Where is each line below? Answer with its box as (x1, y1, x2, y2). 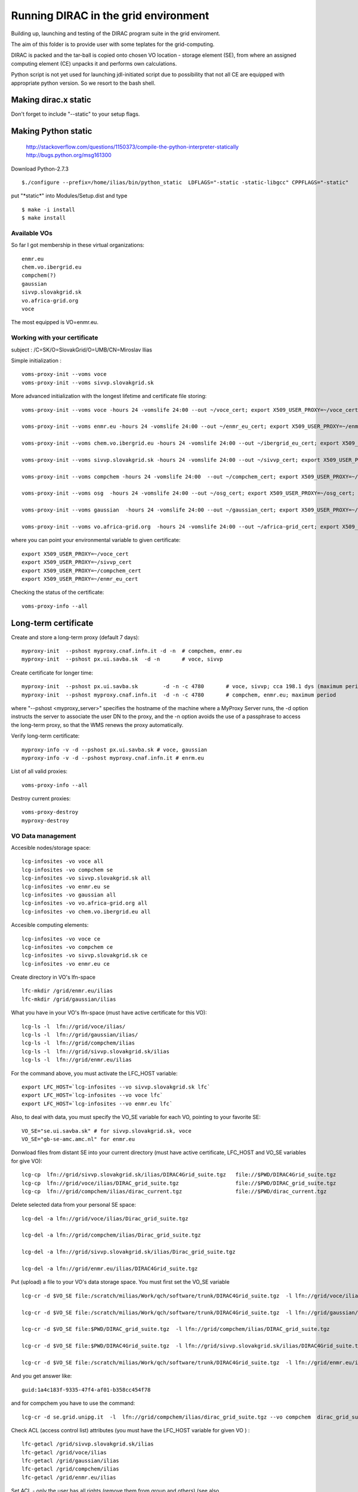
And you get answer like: (11, 1373, 72, 1380)
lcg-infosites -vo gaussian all (21, 891, 116, 898)
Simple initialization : (11, 357, 62, 364)
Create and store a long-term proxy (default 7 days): (11, 633, 140, 641)
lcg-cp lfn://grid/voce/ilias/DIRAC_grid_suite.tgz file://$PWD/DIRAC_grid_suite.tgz (21, 1179, 337, 1186)
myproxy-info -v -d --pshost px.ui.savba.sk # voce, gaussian (21, 746, 208, 753)
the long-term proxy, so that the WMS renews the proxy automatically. (11, 721, 184, 728)
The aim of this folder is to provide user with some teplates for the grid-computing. (11, 41, 215, 48)
